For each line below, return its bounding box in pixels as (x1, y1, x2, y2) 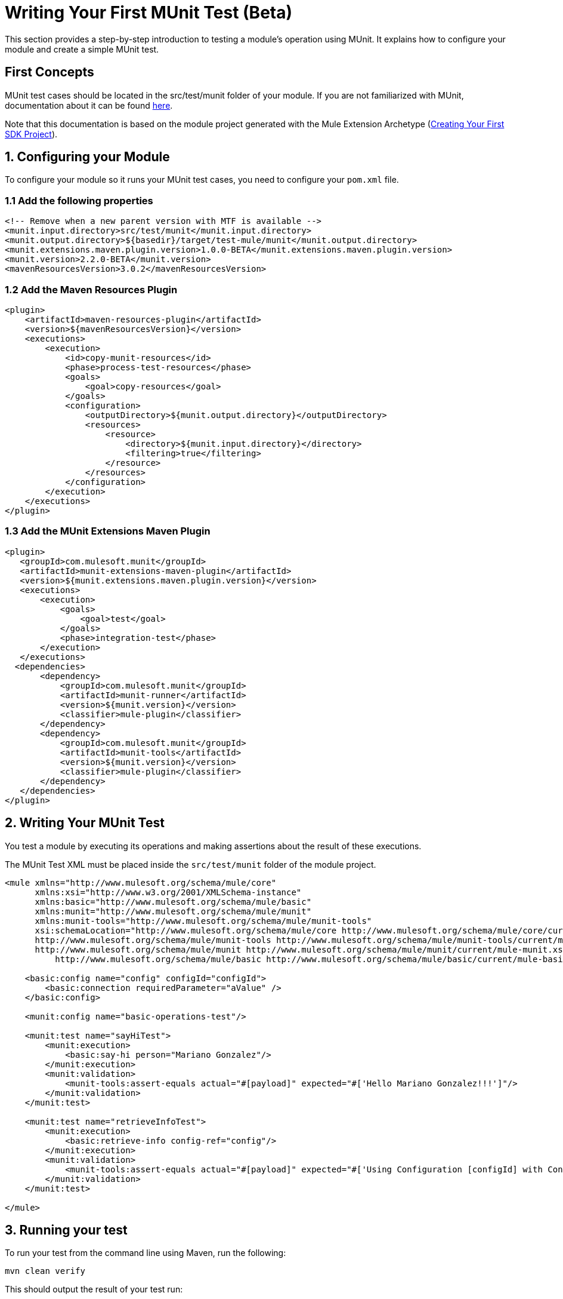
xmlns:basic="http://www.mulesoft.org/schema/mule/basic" (35, 896, 312, 907)
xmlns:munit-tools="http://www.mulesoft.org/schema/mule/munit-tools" (35, 916, 372, 926)
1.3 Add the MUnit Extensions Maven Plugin (5, 525, 211, 538)
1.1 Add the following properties (5, 194, 153, 207)
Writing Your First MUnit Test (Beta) (5, 2, 293, 23)
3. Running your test (5, 1222, 128, 1237)
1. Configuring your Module (5, 149, 170, 165)
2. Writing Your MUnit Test (5, 815, 165, 831)
